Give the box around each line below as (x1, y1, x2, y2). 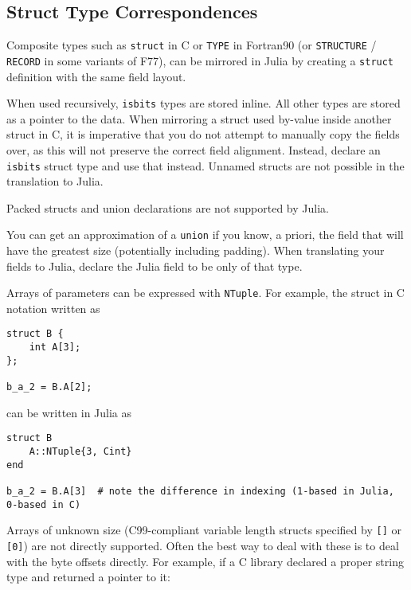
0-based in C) (6, 498, 81, 510)
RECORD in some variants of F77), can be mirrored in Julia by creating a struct (6, 52, 394, 68)
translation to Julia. (6, 173, 104, 190)
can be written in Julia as (6, 404, 132, 420)
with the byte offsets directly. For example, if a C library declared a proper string (6, 553, 404, 569)
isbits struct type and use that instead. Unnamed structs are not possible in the (6, 157, 405, 174)
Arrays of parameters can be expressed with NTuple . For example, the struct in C (6, 284, 405, 301)
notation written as (6, 299, 100, 316)
